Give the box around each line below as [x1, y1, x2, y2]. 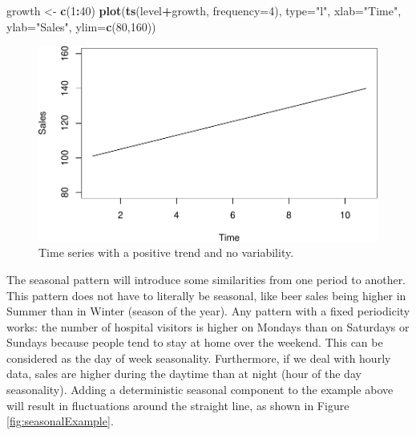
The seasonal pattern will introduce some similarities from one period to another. [6, 270, 406, 287]
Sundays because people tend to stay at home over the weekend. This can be [6, 334, 383, 351]
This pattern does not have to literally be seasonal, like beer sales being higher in [6, 287, 406, 303]
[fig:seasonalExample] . [6, 413, 114, 429]
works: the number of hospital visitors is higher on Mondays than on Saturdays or [6, 318, 410, 335]
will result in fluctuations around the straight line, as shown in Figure [6, 396, 349, 413]
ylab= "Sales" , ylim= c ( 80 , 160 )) [6, 18, 156, 35]
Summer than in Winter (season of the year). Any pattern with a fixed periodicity [6, 303, 410, 319]
